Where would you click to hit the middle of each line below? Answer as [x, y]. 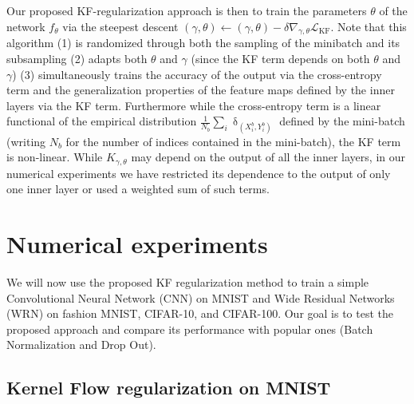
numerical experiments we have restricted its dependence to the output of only [199, 173]
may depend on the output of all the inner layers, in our [268, 157]
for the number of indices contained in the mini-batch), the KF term [233, 141]
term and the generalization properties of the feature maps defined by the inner [201, 90]
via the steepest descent [120, 26]
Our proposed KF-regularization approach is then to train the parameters [187, 10]
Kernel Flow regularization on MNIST [169, 388]
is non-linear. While [55, 157]
